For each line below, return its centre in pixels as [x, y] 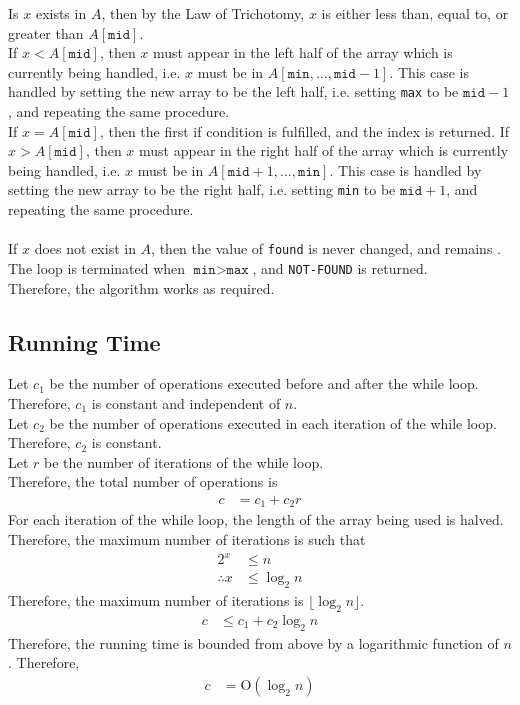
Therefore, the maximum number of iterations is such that [187, 539]
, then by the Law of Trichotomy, [203, 13]
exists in [61, 13]
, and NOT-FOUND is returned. [340, 267]
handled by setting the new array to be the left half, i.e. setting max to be [233, 91]
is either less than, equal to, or [415, 13]
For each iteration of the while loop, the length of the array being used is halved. [256, 519]
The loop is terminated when [97, 267]
